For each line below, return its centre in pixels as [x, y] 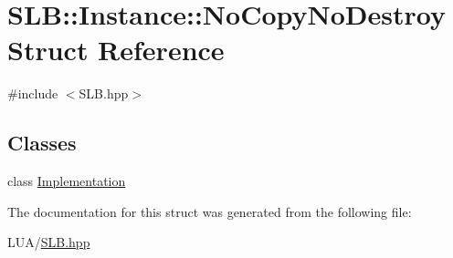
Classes [42, 143]
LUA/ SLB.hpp [49, 242]
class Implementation [67, 181]
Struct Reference [116, 50]
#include [33, 93]
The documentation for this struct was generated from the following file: [210, 211]
